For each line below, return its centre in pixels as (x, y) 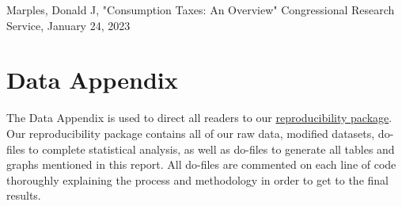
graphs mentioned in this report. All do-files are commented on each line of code (201, 164)
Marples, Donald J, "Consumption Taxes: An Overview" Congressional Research (201, 10)
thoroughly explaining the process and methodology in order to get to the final (197, 179)
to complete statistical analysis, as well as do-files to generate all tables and (212, 149)
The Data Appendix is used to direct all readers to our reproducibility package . (199, 118)
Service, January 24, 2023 (68, 25)
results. (24, 195)
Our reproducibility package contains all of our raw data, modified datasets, (191, 133)
